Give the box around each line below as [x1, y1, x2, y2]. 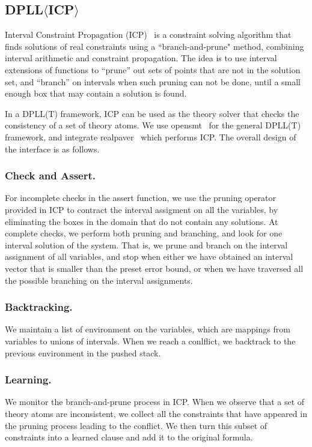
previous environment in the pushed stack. [5, 346, 161, 359]
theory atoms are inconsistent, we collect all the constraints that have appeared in [5, 407, 307, 419]
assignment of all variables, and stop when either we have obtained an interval [5, 250, 293, 263]
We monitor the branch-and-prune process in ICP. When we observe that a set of [5, 395, 305, 408]
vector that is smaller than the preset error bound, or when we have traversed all [5, 262, 304, 274]
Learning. [5, 372, 52, 387]
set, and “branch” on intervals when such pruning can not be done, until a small [5, 75, 301, 88]
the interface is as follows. [5, 142, 100, 155]
